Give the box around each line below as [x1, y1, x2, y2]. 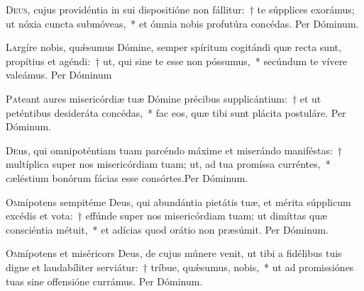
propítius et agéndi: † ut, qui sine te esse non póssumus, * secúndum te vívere [6, 53, 348, 68]
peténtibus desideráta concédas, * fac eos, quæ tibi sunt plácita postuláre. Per [6, 105, 346, 120]
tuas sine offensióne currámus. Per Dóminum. [6, 273, 203, 288]
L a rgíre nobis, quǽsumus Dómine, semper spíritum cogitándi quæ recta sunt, [6, 40, 341, 55]
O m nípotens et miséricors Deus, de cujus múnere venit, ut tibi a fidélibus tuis [6, 246, 342, 261]
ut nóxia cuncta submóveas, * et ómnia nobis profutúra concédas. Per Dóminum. [6, 16, 359, 30]
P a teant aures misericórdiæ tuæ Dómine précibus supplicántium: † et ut [6, 91, 321, 105]
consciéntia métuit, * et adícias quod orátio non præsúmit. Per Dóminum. [6, 222, 329, 236]
